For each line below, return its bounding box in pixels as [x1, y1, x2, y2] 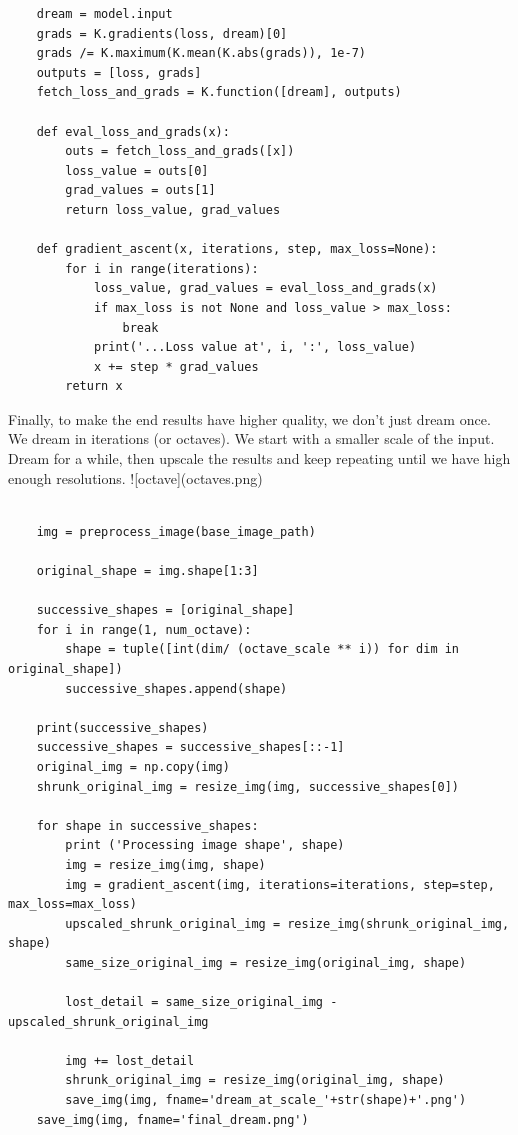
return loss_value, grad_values [65, 202, 281, 217]
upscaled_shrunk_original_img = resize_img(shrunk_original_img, [65, 916, 510, 931]
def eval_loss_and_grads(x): [36, 124, 230, 139]
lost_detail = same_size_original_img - [65, 995, 338, 1010]
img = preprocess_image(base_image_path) [36, 524, 316, 539]
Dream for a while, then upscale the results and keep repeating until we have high [8, 448, 511, 469]
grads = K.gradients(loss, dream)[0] [36, 26, 288, 41]
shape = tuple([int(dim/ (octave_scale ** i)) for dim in [65, 642, 460, 657]
